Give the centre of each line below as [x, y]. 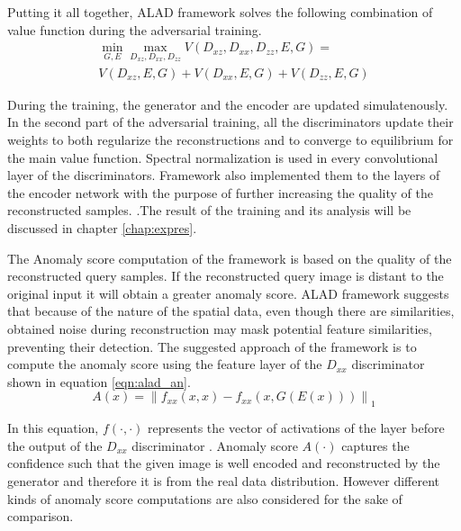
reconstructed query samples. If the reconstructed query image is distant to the [226, 276]
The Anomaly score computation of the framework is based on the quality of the [230, 258]
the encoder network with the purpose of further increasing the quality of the [220, 192]
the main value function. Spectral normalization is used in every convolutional [223, 157]
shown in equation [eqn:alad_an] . [99, 381]
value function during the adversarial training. [135, 29]
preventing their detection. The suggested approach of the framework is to [212, 346]
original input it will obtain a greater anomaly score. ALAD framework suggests [228, 293]
